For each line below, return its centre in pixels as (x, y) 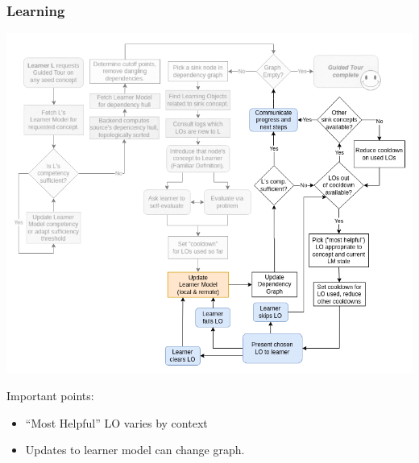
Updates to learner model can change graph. (135, 450)
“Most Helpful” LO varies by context (116, 422)
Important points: (50, 395)
